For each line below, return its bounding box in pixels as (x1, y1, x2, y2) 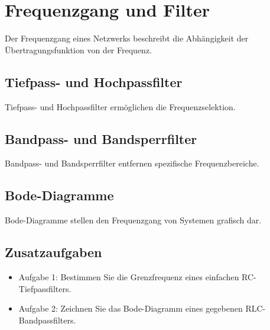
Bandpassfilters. (18, 313, 76, 326)
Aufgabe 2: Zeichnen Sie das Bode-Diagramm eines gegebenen (18, 302, 243, 315)
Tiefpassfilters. (18, 282, 71, 294)
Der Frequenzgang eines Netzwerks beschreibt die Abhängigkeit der (5, 32, 249, 44)
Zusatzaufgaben (5, 243, 102, 261)
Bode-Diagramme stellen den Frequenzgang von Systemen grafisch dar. (5, 214, 262, 226)
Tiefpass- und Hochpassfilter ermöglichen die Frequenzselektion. (5, 100, 236, 113)
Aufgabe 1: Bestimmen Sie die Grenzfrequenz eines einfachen (18, 270, 239, 283)
